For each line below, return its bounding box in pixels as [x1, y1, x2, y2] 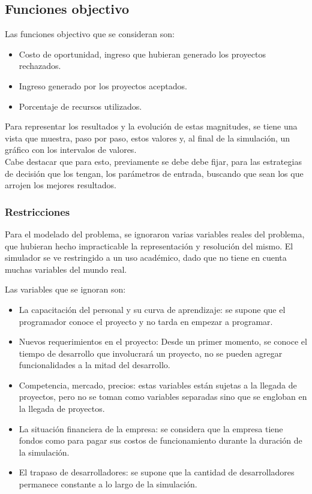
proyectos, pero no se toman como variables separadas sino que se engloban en [19, 390, 307, 403]
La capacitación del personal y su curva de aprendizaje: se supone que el [19, 303, 286, 315]
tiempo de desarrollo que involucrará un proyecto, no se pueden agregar [19, 347, 283, 359]
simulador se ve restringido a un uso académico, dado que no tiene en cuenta [5, 251, 287, 264]
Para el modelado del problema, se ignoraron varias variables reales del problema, [5, 227, 305, 240]
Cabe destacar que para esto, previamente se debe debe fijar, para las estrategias [5, 155, 302, 167]
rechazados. [19, 59, 61, 72]
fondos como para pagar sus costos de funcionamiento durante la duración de [19, 434, 302, 447]
